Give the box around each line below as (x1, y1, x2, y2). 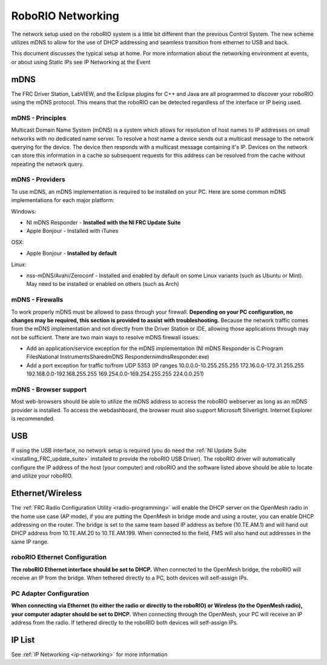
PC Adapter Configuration (11, 589, 90, 598)
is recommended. (11, 415, 55, 422)
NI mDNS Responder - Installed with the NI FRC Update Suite (26, 219, 181, 226)
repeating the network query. (11, 160, 84, 167)
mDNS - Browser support (11, 385, 87, 394)
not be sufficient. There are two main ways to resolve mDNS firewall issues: (11, 334, 200, 341)
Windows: (11, 208, 36, 215)
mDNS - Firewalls (11, 295, 64, 304)
